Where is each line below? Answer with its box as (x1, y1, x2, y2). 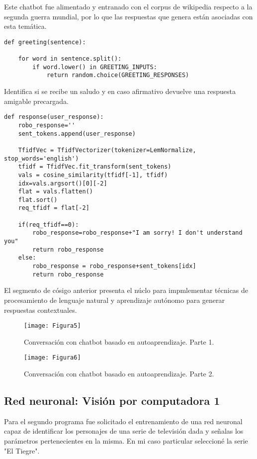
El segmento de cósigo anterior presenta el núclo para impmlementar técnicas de (4, 285, 249, 295)
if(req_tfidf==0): (18, 221, 79, 228)
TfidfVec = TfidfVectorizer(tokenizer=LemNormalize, (18, 146, 196, 154)
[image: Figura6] (24, 354, 81, 362)
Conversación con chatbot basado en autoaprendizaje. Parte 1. (24, 336, 214, 347)
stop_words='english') (4, 155, 79, 162)
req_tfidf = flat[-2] (18, 204, 89, 212)
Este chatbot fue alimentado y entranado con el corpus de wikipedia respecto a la (4, 1, 253, 11)
